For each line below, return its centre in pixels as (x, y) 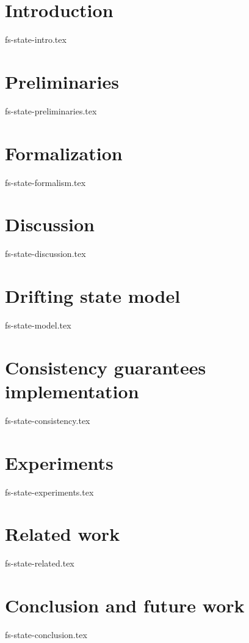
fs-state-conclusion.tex (46, 635)
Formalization (64, 153)
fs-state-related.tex (40, 563)
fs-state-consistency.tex (48, 420)
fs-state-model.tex (38, 325)
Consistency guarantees (106, 367)
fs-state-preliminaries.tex (51, 110)
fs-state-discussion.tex (45, 254)
